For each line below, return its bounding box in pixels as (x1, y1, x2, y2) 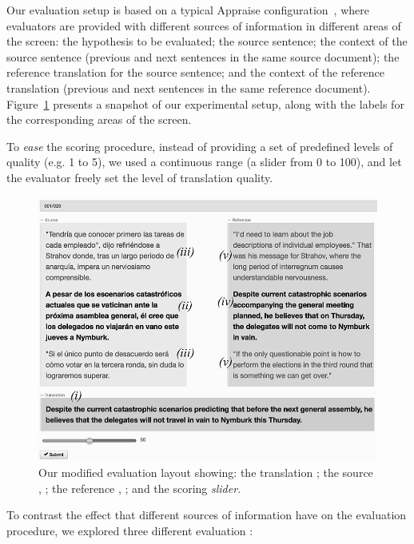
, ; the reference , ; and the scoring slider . (38, 479, 241, 496)
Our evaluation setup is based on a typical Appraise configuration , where (6, 2, 369, 18)
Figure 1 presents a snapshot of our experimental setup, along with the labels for (6, 95, 404, 112)
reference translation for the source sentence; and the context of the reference (6, 64, 384, 81)
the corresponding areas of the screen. (6, 111, 192, 128)
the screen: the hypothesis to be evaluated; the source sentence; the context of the (6, 33, 408, 50)
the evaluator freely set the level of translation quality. (6, 169, 273, 185)
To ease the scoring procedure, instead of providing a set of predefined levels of (6, 137, 393, 154)
